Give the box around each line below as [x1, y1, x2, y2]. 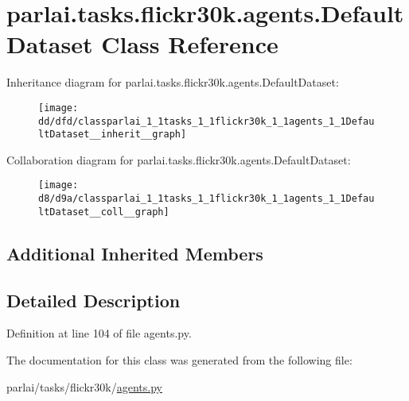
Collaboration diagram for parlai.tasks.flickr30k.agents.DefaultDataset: [6, 151, 351, 168]
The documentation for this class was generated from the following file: [6, 352, 353, 368]
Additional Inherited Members [6, 241, 263, 265]
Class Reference [101, 28, 279, 60]
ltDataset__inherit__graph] [38, 129, 187, 141]
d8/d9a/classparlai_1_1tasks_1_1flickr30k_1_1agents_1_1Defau [38, 193, 375, 205]
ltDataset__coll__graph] [38, 206, 169, 218]
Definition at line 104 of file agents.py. [6, 325, 192, 341]
